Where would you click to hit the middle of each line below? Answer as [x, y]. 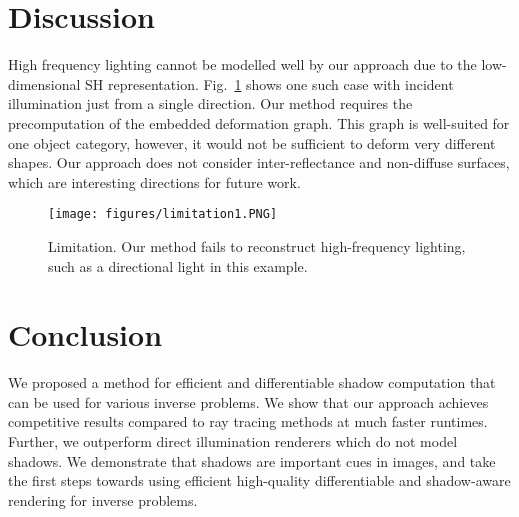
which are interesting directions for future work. [154, 181]
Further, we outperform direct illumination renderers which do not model [233, 441]
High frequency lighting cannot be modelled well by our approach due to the [242, 64]
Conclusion [85, 334]
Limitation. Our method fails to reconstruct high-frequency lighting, [257, 245]
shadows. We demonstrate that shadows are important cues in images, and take [252, 460]
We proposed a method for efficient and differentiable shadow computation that [252, 382]
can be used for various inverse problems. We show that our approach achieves [248, 401]
